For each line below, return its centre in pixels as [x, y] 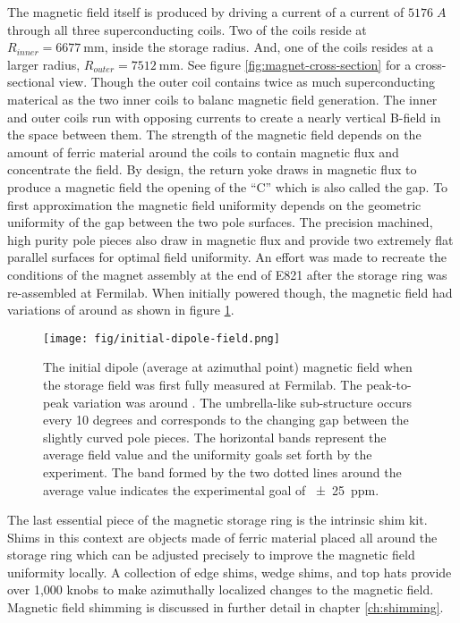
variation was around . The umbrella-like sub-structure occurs [242, 402]
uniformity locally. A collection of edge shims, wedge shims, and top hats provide [230, 572]
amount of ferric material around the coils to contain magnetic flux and [203, 152]
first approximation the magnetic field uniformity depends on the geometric [214, 204]
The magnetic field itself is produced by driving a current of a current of [206, 12]
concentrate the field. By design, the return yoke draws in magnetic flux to [212, 169]
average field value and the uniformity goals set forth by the [208, 455]
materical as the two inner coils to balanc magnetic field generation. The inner [222, 99]
